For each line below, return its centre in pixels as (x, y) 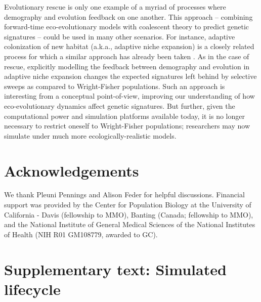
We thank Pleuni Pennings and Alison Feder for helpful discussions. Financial (124, 195)
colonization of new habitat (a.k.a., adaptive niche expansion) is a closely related (129, 46)
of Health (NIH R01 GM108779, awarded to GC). (81, 234)
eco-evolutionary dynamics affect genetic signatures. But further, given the (120, 105)
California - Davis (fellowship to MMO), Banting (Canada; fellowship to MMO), (129, 214)
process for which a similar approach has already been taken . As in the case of (127, 56)
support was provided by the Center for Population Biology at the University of (128, 205)
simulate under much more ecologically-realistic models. (90, 135)
